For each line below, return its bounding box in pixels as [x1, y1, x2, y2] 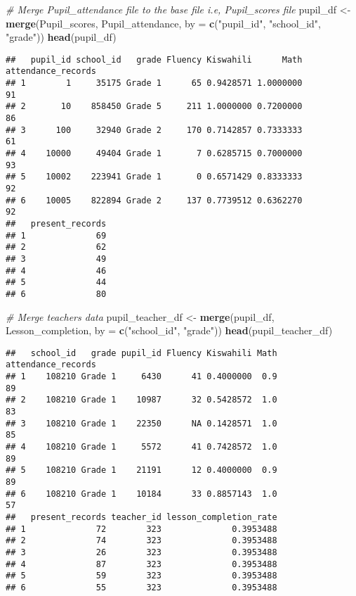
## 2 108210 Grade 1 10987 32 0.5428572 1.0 [6, 395, 277, 405]
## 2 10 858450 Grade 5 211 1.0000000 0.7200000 [6, 101, 303, 112]
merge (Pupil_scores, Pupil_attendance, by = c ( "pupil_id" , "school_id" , [6, 15, 321, 30]
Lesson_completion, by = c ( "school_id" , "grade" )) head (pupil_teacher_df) [6, 323, 333, 338]
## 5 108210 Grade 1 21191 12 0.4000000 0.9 [6, 465, 277, 476]
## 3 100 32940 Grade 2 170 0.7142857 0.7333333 [6, 125, 303, 135]
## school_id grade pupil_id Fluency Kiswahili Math [6, 348, 277, 358]
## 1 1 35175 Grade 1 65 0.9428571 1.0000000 [6, 78, 303, 89]
